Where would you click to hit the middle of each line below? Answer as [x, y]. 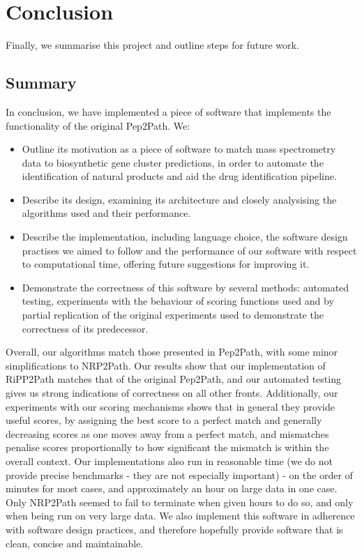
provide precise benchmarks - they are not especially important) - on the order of [179, 474]
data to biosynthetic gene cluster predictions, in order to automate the [173, 162]
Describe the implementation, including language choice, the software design [185, 237]
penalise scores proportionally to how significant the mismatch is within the [167, 447]
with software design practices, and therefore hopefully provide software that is [174, 529]
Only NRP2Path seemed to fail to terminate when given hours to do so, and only [180, 502]
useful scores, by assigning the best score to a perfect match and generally [164, 420]
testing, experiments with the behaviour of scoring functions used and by [178, 301]
